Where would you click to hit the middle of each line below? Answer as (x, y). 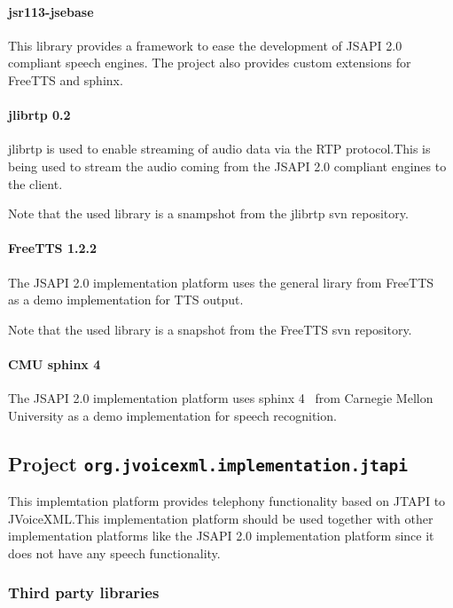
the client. (35, 183)
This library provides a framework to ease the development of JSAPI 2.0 (205, 45)
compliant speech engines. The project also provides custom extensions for (210, 63)
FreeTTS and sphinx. (66, 79)
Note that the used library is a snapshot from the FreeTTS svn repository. (210, 329)
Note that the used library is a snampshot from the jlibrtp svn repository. (208, 213)
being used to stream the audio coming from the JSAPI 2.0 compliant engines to (227, 166)
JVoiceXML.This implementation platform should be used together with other (221, 518)
